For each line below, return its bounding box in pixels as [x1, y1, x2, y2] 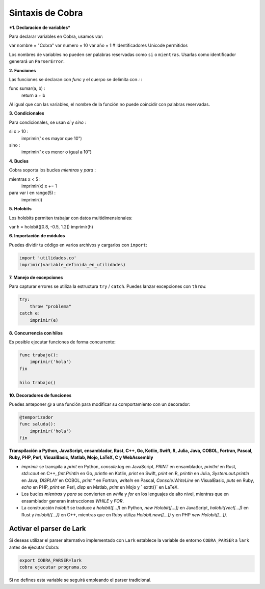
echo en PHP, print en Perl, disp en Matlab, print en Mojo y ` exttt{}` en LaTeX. [21, 484, 179, 490]
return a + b [21, 92, 46, 98]
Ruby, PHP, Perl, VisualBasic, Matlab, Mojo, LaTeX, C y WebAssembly [9, 454, 154, 460]
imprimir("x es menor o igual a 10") [21, 149, 92, 155]
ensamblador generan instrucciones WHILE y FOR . [21, 498, 124, 504]
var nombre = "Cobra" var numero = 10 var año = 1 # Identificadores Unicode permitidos [9, 42, 188, 49]
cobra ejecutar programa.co [19, 564, 87, 570]
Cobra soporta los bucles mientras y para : [9, 167, 96, 173]
